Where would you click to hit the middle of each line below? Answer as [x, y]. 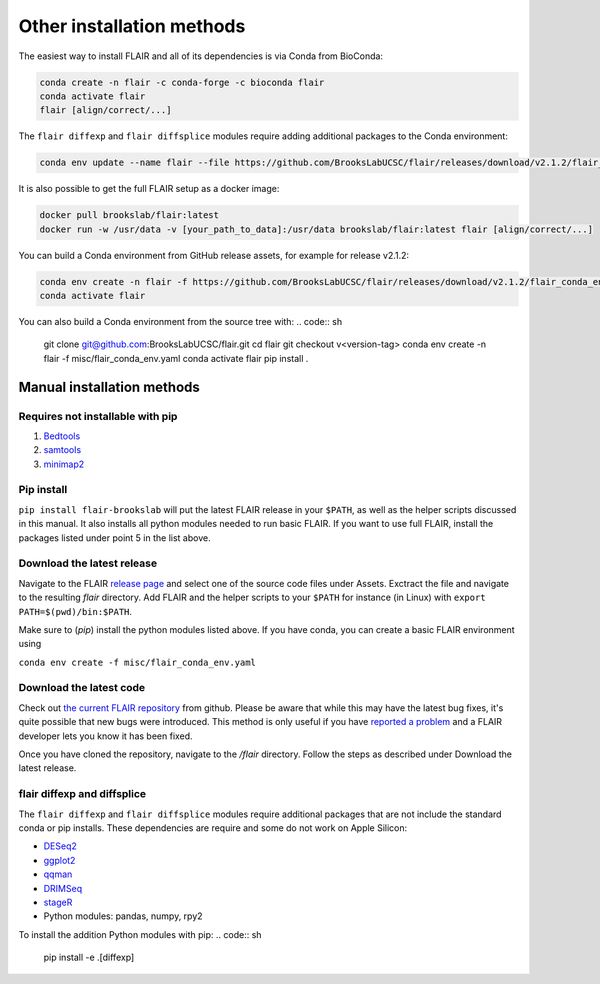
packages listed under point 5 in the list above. [114, 537]
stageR [58, 902]
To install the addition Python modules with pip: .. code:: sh [140, 934]
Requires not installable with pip [98, 416]
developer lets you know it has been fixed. [106, 736]
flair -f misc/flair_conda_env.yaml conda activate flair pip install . [176, 358]
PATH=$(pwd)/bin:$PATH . [75, 611]
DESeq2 [60, 846]
